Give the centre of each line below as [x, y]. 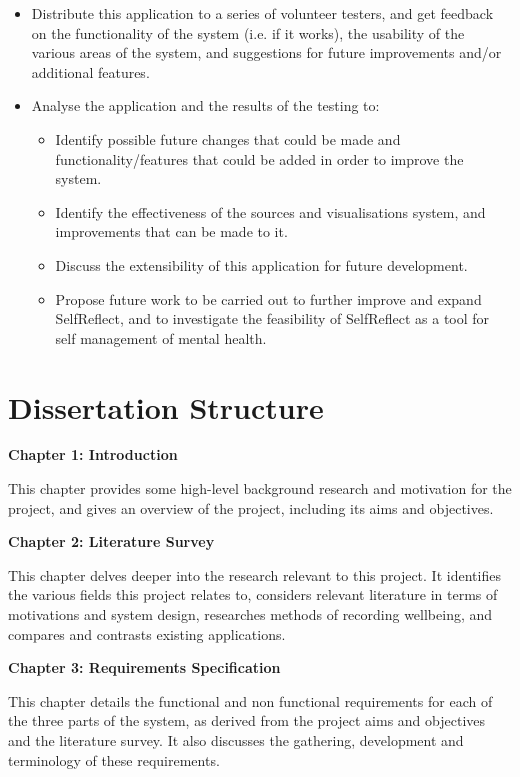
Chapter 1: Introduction [93, 454]
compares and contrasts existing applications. [147, 633]
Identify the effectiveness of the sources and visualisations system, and [270, 211]
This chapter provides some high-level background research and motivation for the [260, 488]
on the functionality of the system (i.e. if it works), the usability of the [248, 32]
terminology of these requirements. [114, 759]
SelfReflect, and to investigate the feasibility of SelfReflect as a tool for [272, 318]
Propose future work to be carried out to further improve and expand [268, 298]
